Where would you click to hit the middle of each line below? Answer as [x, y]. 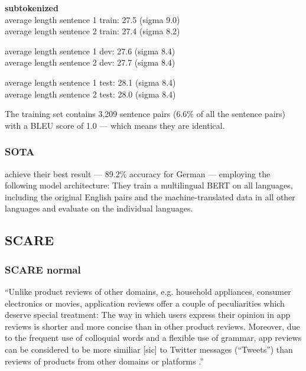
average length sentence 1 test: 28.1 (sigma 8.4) [90, 82]
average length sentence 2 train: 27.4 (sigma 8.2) [92, 31]
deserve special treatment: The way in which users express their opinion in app [148, 315]
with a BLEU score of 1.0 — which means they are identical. [115, 125]
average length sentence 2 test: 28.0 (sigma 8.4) [90, 94]
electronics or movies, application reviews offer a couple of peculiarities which [145, 303]
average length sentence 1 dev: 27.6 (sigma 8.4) [90, 51]
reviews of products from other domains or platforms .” [104, 361]
